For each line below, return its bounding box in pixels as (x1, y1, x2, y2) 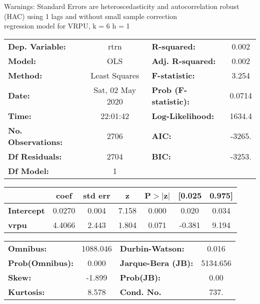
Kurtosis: (8, 285, 45, 297)
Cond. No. (119, 285, 161, 297)
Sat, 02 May (93, 83, 136, 95)
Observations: (8, 135, 63, 147)
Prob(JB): (119, 271, 161, 283)
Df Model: (8, 164, 49, 176)
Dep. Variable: (8, 40, 66, 52)
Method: (8, 69, 42, 81)
